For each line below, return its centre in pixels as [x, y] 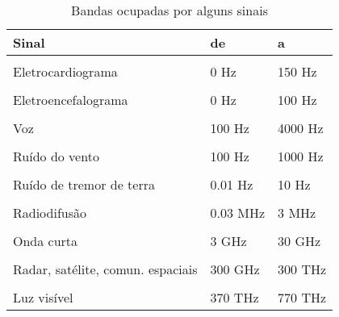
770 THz [302, 297]
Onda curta [46, 241]
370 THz [234, 297]
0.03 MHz [238, 213]
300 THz [302, 269]
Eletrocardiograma [65, 71]
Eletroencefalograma [71, 100]
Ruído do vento [56, 156]
